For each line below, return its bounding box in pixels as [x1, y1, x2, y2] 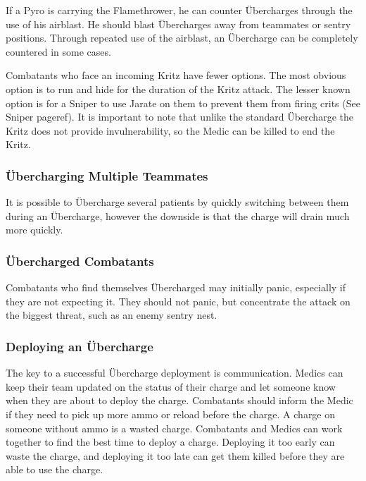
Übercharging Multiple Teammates [6, 166, 208, 184]
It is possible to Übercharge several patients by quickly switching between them [6, 195, 349, 209]
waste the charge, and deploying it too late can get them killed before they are [6, 448, 345, 463]
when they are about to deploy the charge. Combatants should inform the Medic [6, 393, 353, 408]
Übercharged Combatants [6, 252, 154, 269]
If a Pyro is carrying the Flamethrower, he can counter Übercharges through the [6, 3, 353, 17]
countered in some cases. [6, 44, 111, 59]
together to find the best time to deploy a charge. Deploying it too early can [6, 434, 335, 449]
